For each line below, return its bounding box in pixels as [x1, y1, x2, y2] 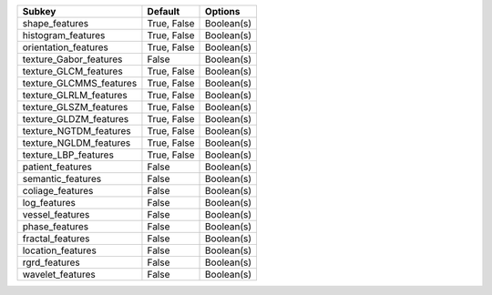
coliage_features [22, 185, 94, 197]
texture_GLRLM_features [22, 89, 128, 101]
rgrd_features [22, 256, 81, 269]
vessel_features [22, 209, 90, 220]
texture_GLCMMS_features [22, 77, 138, 89]
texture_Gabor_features [22, 53, 123, 66]
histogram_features [22, 29, 106, 41]
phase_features [22, 220, 89, 232]
